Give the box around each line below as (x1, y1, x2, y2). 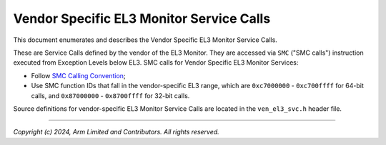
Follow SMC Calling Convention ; (31, 71, 126, 80)
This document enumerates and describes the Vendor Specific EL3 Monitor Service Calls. (13, 36, 278, 44)
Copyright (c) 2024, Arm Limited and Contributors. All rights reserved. (13, 128, 219, 136)
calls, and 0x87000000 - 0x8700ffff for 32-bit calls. (31, 91, 190, 100)
